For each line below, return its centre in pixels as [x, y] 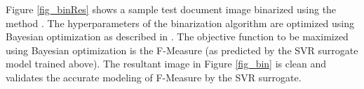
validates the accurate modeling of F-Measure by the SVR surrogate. [154, 77]
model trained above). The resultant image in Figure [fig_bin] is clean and [166, 64]
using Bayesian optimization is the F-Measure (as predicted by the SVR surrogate [182, 50]
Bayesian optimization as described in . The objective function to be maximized [177, 37]
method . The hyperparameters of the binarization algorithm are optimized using [180, 23]
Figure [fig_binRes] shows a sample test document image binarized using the [171, 9]
